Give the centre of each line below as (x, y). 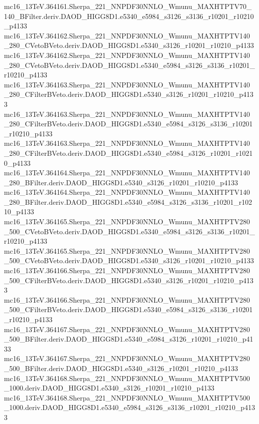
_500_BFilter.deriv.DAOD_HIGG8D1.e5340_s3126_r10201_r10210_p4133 (121, 368)
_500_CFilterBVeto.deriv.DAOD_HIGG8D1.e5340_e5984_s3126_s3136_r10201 (129, 309)
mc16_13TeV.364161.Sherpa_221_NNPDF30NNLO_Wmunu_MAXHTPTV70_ (128, 6)
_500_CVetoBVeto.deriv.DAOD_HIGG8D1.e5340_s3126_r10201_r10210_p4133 (129, 260)
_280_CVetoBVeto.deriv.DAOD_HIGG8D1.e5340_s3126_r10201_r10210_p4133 (129, 45)
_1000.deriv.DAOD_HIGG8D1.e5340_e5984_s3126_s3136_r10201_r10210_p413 (129, 407)
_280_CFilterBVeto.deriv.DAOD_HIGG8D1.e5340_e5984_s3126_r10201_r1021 (129, 153)
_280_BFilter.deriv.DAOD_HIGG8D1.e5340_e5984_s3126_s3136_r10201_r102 (128, 202)
